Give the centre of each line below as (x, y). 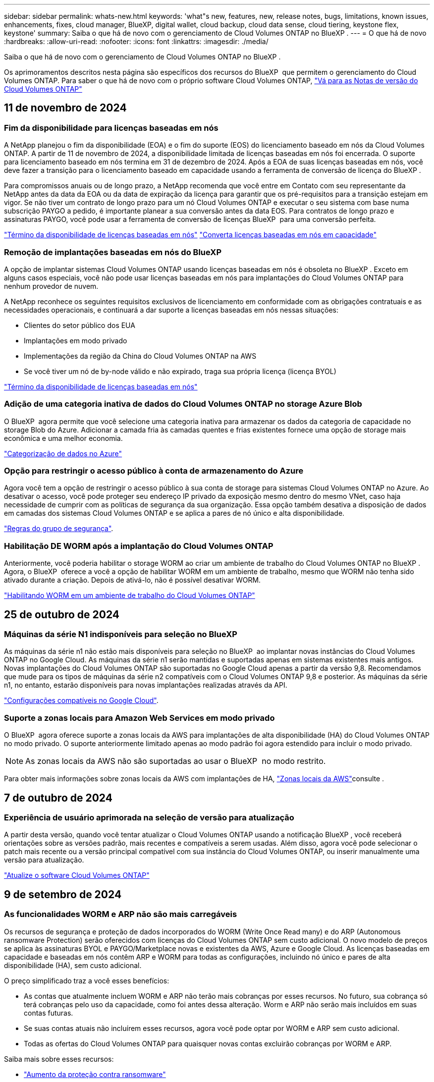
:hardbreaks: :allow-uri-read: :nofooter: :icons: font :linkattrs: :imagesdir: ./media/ (136, 41)
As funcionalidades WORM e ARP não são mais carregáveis (121, 914)
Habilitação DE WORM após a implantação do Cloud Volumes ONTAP (139, 546)
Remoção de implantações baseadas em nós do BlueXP (113, 252)
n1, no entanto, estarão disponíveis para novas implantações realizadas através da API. (146, 685)
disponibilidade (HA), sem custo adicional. (73, 965)
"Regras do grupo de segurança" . (59, 529)
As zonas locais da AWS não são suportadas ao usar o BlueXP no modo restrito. (176, 761)
